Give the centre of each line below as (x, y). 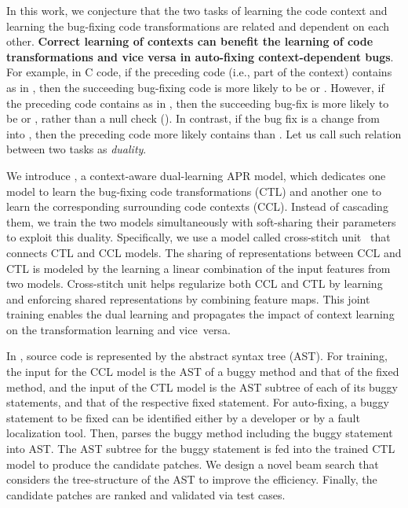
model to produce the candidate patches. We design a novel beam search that (193, 464)
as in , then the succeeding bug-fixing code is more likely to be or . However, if (195, 87)
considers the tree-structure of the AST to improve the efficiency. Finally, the (192, 479)
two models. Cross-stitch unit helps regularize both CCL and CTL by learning (195, 283)
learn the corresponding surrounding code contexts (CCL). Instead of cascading (197, 206)
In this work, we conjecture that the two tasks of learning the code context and (197, 10)
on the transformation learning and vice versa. (118, 329)
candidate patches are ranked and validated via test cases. (146, 494)
